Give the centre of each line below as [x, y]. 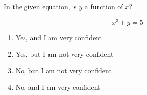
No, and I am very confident [58, 87]
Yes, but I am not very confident [64, 54]
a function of [104, 6]
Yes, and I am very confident [59, 37]
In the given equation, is [40, 6]
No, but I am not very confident [63, 70]
